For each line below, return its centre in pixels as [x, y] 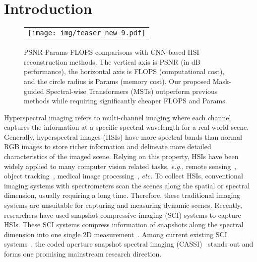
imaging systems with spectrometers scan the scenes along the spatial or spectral [127, 185]
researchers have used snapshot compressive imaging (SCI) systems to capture [123, 215]
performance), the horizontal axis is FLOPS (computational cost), [124, 71]
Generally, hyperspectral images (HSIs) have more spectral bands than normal [123, 136]
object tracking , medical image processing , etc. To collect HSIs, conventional [124, 176]
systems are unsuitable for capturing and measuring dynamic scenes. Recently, [123, 205]
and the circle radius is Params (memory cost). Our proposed [117, 81]
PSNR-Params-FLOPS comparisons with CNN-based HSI [112, 52]
